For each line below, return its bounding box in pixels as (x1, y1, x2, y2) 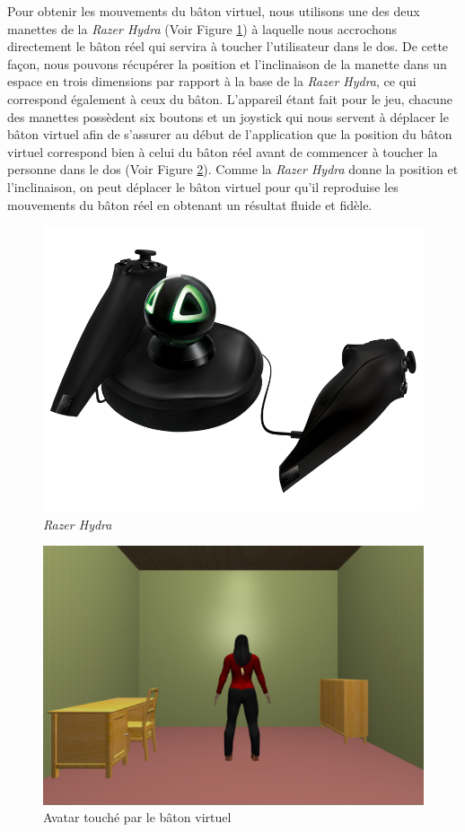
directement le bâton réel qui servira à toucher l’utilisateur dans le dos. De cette (7, 37, 449, 56)
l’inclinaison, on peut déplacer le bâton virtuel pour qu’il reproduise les (7, 177, 399, 196)
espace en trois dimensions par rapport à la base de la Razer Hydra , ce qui (7, 72, 417, 91)
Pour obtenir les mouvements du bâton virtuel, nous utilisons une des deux (7, 2, 420, 20)
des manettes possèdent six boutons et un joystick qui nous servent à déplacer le (7, 107, 449, 126)
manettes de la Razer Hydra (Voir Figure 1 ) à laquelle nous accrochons (7, 19, 397, 38)
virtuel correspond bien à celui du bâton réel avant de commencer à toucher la (7, 142, 438, 161)
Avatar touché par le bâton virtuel (43, 808, 232, 827)
